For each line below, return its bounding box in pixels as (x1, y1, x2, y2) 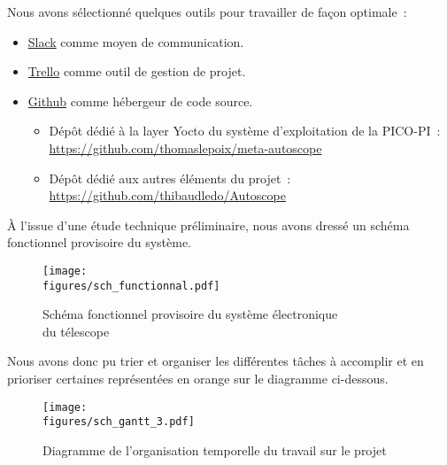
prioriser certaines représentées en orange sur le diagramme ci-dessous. (7, 369, 389, 388)
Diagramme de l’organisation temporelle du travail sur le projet (42, 440, 387, 459)
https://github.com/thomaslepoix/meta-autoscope (49, 138, 322, 157)
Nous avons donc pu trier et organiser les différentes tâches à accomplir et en (7, 352, 424, 370)
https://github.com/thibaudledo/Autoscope (49, 186, 286, 205)
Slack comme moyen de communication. (27, 32, 244, 50)
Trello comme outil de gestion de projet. (27, 62, 246, 81)
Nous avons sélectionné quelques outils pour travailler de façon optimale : (7, 3, 407, 20)
